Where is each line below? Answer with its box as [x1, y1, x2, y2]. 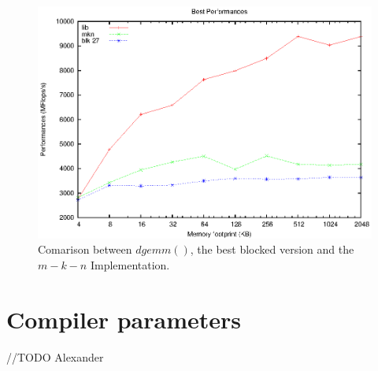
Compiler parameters [6, 302, 242, 335]
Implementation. [90, 256, 170, 273]
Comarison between [38, 241, 132, 258]
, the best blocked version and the [190, 241, 354, 258]
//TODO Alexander [6, 348, 104, 365]
